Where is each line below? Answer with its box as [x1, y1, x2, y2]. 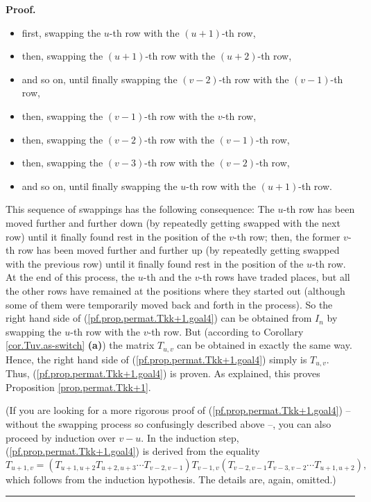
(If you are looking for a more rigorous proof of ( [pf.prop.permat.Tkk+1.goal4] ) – [6, 403, 351, 417]
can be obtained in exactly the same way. [177, 338, 352, 352]
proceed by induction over [6, 430, 116, 444]
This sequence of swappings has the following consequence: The [6, 202, 275, 216]
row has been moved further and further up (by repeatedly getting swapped [17, 243, 340, 257]
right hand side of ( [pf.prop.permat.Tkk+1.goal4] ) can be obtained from [6, 311, 312, 325]
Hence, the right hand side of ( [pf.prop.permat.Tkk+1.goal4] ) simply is [6, 352, 307, 366]
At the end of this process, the [6, 270, 135, 284]
